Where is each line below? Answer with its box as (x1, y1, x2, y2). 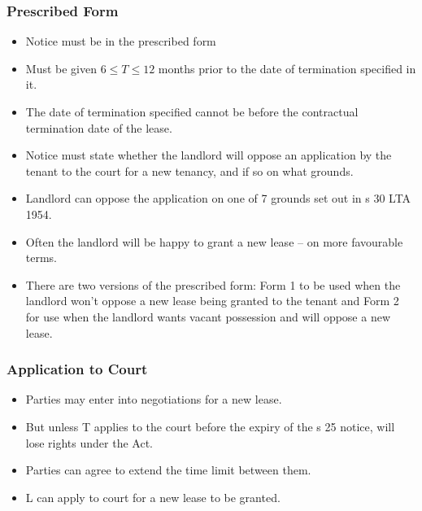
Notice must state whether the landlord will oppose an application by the (25, 146, 392, 164)
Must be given (25, 59, 97, 76)
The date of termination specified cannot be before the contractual (25, 103, 359, 120)
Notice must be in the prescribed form (25, 33, 216, 50)
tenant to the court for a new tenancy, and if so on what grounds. (25, 162, 354, 179)
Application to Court (7, 359, 148, 379)
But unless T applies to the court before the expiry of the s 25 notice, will (25, 417, 395, 435)
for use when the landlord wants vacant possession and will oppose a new (25, 308, 391, 325)
